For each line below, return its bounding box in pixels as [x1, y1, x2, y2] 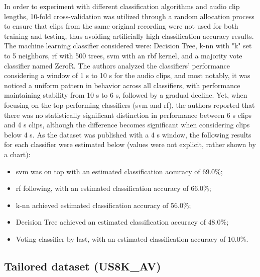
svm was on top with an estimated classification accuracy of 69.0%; [16, 166, 223, 176]
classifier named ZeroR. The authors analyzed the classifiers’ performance [4, 60, 230, 71]
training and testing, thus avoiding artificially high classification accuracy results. [4, 30, 254, 41]
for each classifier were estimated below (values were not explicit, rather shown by [4, 139, 256, 150]
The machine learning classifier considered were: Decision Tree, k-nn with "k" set [4, 40, 252, 51]
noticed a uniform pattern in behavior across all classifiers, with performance [4, 80, 240, 90]
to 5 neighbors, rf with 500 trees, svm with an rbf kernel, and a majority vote [4, 50, 242, 60]
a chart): [4, 149, 31, 159]
